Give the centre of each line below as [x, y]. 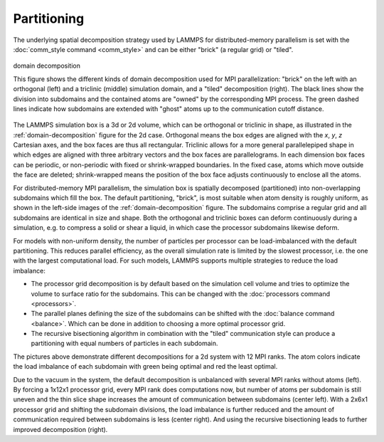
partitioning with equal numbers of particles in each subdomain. [124, 343]
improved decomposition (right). [60, 429]
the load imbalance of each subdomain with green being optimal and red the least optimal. [145, 367]
